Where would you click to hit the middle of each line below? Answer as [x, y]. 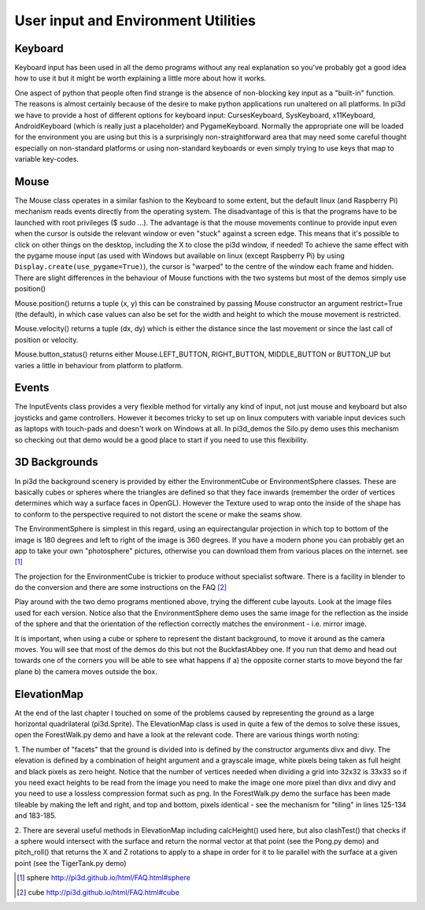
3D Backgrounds [56, 462]
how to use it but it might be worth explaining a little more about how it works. [140, 78]
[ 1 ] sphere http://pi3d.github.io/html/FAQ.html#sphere [103, 878]
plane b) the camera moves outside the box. [86, 671]
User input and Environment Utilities [135, 21]
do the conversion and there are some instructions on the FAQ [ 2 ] [121, 587]
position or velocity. [46, 340]
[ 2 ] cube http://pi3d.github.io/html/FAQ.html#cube [98, 892]
